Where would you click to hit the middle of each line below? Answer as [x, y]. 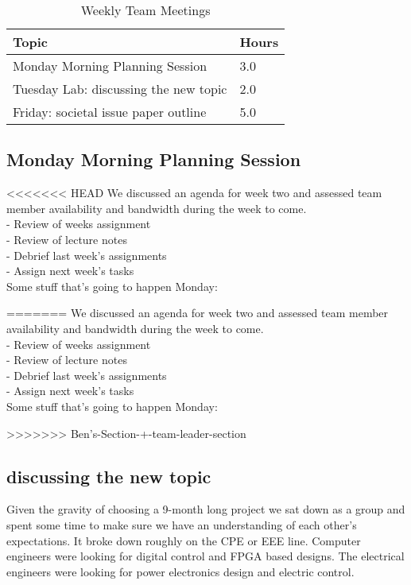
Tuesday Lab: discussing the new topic [120, 89]
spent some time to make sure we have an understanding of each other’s [182, 524]
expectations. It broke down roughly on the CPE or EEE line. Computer [184, 540]
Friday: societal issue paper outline [110, 112]
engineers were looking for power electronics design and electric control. [180, 571]
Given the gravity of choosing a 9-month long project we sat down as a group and [206, 509]
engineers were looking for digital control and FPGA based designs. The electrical [205, 556]
